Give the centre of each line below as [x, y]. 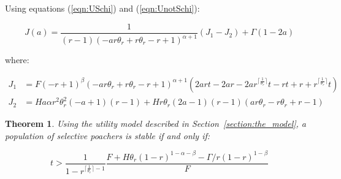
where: [17, 59]
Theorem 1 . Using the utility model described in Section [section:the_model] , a [156, 124]
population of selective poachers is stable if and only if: [108, 135]
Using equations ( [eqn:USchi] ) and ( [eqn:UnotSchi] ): [102, 8]
